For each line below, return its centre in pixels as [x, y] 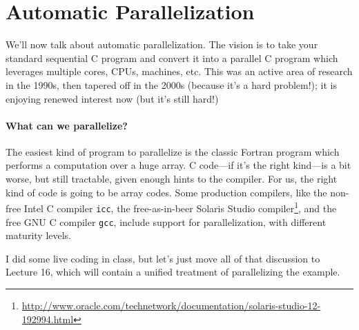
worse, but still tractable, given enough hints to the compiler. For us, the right [172, 179]
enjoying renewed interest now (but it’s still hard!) [112, 98]
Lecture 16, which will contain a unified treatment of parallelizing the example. [173, 272]
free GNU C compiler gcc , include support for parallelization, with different [166, 221]
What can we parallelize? [67, 125]
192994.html [48, 319]
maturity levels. [39, 235]
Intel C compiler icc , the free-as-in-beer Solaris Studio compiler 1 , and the [180, 207]
